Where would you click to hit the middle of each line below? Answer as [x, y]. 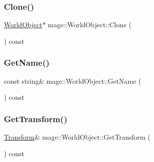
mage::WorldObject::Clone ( [90, 25]
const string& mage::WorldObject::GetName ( [73, 81]
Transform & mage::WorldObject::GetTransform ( [77, 137]
